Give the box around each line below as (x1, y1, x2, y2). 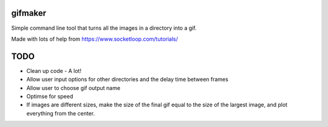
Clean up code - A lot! (26, 67, 82, 74)
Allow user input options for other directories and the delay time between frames (26, 76, 229, 83)
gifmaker (11, 8, 47, 18)
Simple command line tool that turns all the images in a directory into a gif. (11, 24, 197, 32)
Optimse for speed (26, 92, 73, 100)
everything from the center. (26, 109, 95, 117)
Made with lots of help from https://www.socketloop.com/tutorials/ (11, 35, 179, 43)
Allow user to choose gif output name (26, 84, 121, 91)
